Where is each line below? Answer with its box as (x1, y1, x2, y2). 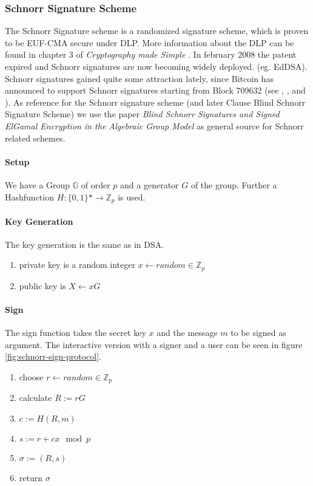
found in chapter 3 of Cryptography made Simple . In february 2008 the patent (5, 48, 297, 61)
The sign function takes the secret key (5, 326, 146, 339)
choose (19, 371, 44, 383)
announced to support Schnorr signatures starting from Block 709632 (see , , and (5, 84, 306, 97)
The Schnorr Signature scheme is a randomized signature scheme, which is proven (5, 24, 309, 37)
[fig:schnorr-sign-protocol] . (5, 350, 101, 363)
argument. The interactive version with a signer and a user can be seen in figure (5, 338, 303, 351)
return (19, 471, 43, 484)
